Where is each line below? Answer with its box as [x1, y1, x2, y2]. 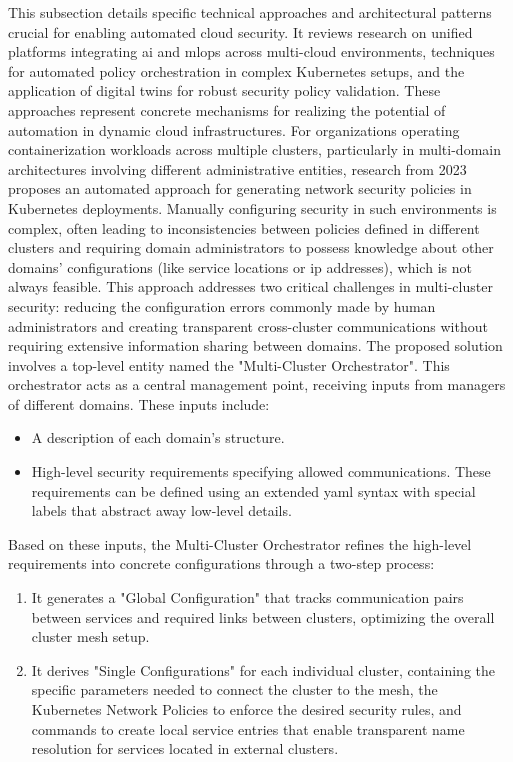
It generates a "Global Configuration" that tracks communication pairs [31, 587, 464, 608]
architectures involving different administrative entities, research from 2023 [8, 158, 467, 179]
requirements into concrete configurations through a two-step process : [8, 553, 435, 574]
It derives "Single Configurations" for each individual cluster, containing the [31, 659, 495, 680]
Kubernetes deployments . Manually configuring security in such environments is [8, 197, 497, 218]
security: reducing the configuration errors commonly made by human [8, 295, 436, 316]
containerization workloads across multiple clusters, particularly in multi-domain [8, 139, 501, 160]
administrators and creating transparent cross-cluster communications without [8, 315, 488, 336]
